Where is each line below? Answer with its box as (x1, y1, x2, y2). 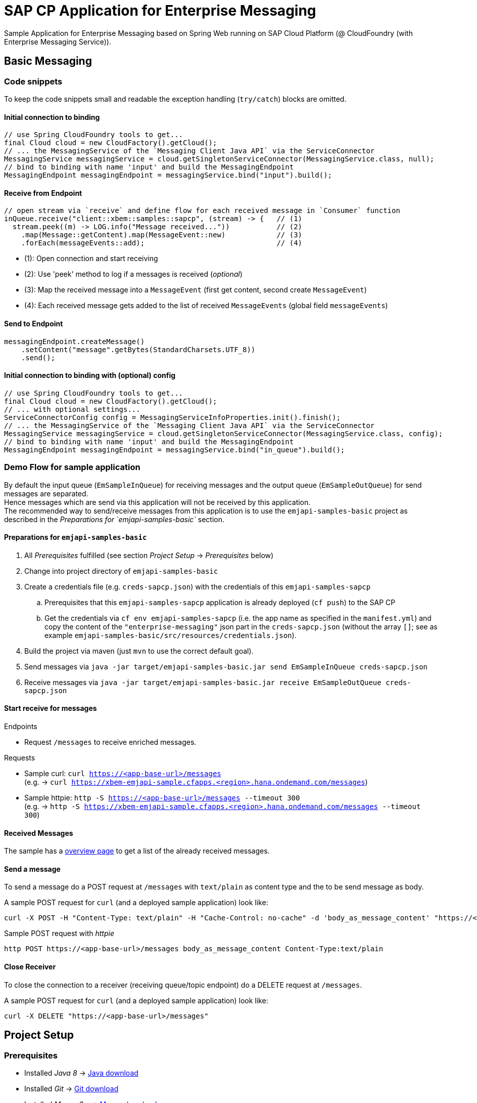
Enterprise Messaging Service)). (4, 37, 112, 46)
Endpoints (4, 722, 37, 731)
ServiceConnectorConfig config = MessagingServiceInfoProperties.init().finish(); (4, 413, 341, 421)
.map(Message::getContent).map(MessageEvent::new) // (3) (21, 231, 303, 239)
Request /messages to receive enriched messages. (24, 738, 197, 747)
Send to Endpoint (4, 319, 63, 328)
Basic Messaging (4, 55, 92, 68)
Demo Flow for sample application (4, 462, 140, 473)
